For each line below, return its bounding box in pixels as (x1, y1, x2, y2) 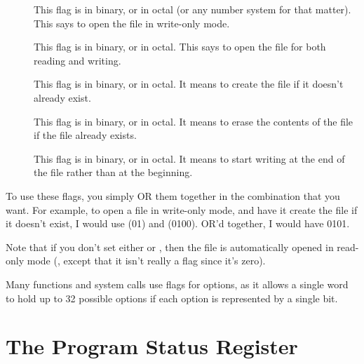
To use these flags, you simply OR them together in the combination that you (6, 188, 340, 203)
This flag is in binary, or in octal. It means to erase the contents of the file (34, 114, 353, 128)
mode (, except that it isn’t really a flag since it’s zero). (27, 253, 266, 268)
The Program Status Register (6, 332, 298, 360)
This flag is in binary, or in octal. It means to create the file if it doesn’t (34, 76, 344, 91)
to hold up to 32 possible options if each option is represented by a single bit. (6, 290, 338, 305)
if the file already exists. (34, 128, 137, 142)
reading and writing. (34, 53, 121, 67)
